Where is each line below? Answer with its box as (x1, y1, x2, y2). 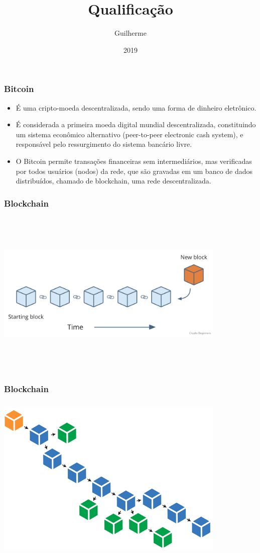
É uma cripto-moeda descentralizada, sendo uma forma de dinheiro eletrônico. (16, 102, 256, 113)
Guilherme (114, 28, 147, 38)
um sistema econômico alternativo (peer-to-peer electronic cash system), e (16, 129, 243, 139)
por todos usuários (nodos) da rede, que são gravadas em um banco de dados (16, 165, 253, 176)
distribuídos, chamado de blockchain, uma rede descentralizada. (16, 175, 211, 186)
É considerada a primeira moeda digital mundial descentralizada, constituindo (16, 119, 256, 130)
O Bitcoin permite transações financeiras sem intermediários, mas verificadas (16, 155, 252, 166)
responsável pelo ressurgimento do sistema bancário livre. (16, 139, 192, 149)
